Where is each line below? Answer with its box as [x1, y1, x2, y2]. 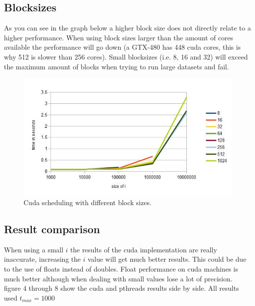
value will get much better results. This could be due [87, 254, 247, 264]
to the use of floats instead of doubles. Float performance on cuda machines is [4, 264, 238, 274]
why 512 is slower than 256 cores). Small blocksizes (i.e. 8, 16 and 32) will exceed [4, 51, 248, 61]
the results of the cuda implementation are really [70, 244, 217, 254]
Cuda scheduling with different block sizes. [24, 197, 152, 208]
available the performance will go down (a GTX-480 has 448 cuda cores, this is [4, 42, 241, 52]
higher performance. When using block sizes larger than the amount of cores [4, 32, 233, 42]
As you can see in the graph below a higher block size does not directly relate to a [4, 23, 251, 33]
